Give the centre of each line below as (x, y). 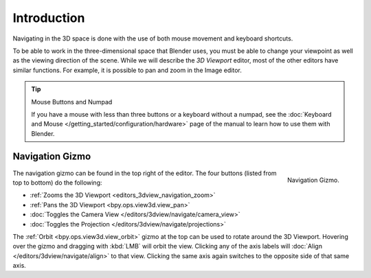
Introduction (49, 18)
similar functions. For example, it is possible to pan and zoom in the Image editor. (127, 70)
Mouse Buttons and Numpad (72, 102)
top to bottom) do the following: (57, 183)
